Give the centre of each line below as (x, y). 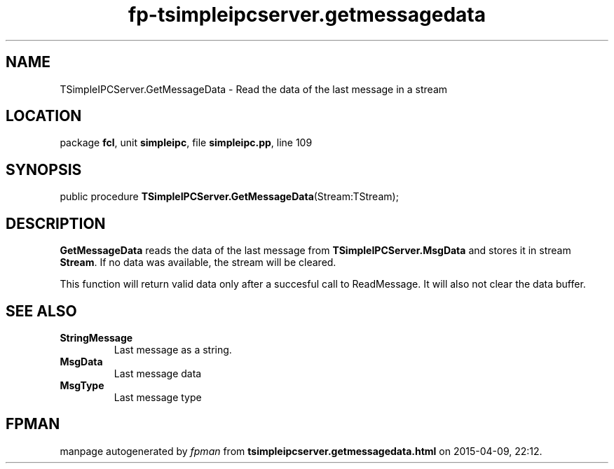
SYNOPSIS (44, 169)
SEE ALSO (41, 311)
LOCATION (44, 116)
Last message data (158, 373)
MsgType (82, 385)
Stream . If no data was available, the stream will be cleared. (198, 262)
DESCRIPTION (56, 223)
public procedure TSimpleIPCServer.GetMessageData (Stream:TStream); (229, 197)
